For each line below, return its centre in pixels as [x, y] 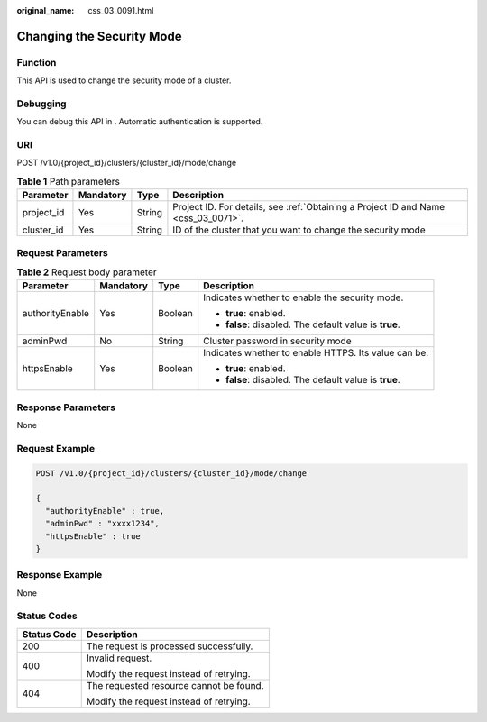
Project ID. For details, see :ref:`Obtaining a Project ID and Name [309, 207]
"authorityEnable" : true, [105, 511]
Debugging [41, 104]
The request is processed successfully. [170, 646]
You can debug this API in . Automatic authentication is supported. [140, 122]
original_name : [46, 10]
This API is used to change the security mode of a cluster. [124, 80]
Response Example [60, 575]
